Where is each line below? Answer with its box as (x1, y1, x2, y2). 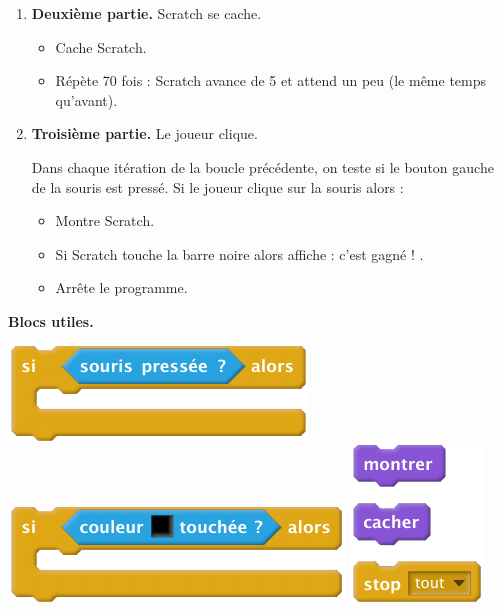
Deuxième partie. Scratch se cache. (31, 3, 262, 23)
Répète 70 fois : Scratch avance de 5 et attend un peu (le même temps (55, 70, 487, 91)
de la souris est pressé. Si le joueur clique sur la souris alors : (31, 176, 404, 197)
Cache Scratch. (55, 36, 147, 57)
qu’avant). (55, 89, 118, 110)
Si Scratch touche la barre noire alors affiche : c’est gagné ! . (55, 243, 424, 264)
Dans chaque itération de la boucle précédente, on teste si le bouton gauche (31, 156, 494, 177)
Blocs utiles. (8, 310, 94, 331)
